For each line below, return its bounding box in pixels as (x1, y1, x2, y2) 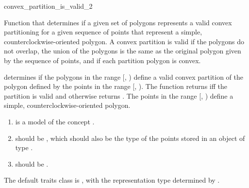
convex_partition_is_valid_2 (4, 1, 93, 11)
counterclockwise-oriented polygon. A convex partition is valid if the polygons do (4, 36, 245, 46)
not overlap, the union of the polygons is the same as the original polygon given (4, 46, 241, 56)
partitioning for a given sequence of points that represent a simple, (4, 27, 202, 37)
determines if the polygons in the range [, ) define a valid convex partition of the (4, 71, 244, 82)
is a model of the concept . (15, 116, 95, 126)
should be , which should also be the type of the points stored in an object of (15, 133, 245, 143)
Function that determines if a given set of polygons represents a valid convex (4, 17, 232, 27)
